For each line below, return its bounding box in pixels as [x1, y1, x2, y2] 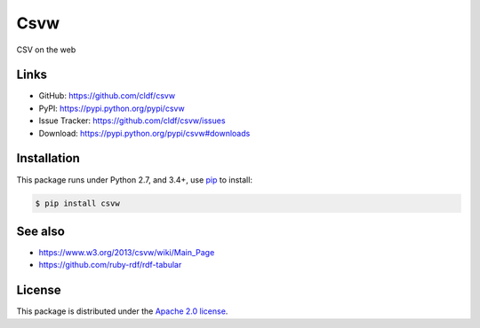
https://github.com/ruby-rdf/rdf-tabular [38, 260, 182, 270]
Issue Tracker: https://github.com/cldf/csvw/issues [38, 115, 226, 126]
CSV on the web [16, 44, 76, 55]
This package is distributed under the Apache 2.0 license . [16, 306, 228, 316]
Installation [16, 151, 80, 166]
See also [16, 223, 66, 238]
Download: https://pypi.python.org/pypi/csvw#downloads [38, 128, 251, 138]
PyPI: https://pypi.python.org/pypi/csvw [38, 103, 186, 113]
